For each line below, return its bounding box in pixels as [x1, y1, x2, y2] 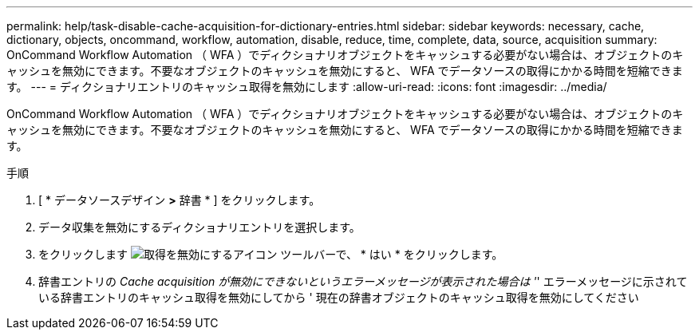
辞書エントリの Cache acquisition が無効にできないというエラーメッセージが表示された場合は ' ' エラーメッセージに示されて [38, 275, 688, 288]
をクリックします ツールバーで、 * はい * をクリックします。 [38, 247, 504, 261]
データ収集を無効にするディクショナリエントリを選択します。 [38, 220, 361, 234]
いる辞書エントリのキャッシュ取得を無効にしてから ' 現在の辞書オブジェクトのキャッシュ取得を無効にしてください [38, 291, 639, 304]
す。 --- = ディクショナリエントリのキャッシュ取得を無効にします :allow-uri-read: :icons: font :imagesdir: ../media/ [6, 80, 607, 93]
